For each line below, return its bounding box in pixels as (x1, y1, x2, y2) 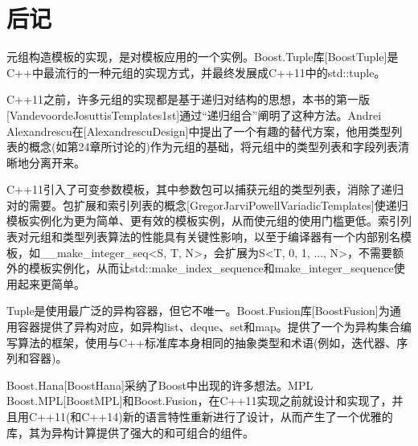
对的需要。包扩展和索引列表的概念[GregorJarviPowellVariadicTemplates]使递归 (6, 196, 408, 213)
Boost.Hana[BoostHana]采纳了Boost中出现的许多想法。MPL (6, 376, 313, 393)
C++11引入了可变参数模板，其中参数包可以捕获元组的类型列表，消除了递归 (6, 181, 404, 198)
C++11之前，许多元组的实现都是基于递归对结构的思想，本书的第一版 (6, 91, 370, 108)
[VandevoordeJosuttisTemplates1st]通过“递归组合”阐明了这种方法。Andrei (6, 106, 382, 123)
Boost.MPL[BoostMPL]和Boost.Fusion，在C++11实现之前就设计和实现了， (6, 392, 392, 409)
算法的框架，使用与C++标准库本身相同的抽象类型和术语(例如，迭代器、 (17, 333, 397, 350)
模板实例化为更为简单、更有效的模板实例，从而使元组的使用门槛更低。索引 (6, 212, 400, 229)
